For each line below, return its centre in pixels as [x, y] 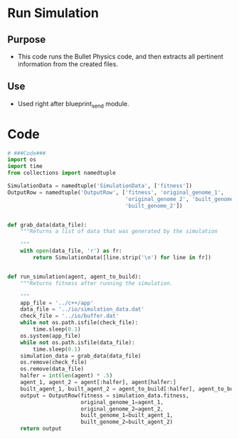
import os [22, 160]
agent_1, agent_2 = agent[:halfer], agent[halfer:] [98, 383]
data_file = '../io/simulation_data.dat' [82, 309]
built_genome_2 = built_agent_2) [127, 422]
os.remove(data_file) [52, 369]
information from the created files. [68, 64]
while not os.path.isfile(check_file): [79, 323]
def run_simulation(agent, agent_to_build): [74, 277]
